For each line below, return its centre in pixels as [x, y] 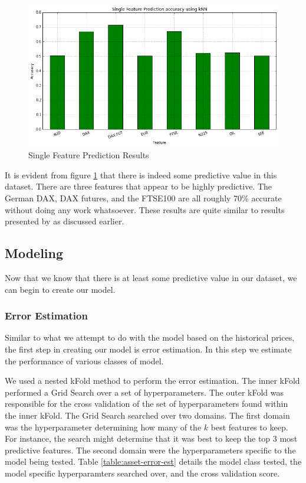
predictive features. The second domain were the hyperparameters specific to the [150, 450]
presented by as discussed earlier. [65, 221]
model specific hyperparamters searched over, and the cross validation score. [142, 473]
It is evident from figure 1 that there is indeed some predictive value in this [141, 174]
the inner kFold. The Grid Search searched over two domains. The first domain [147, 415]
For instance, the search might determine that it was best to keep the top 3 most [151, 438]
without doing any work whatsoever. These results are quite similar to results [145, 209]
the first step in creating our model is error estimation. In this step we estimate [148, 349]
